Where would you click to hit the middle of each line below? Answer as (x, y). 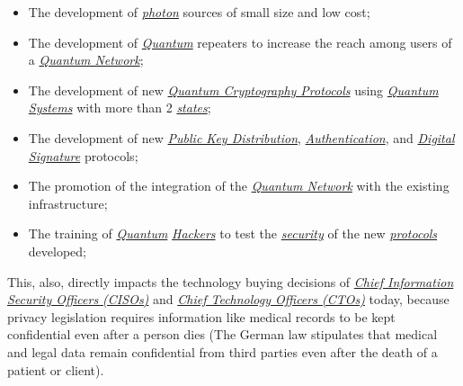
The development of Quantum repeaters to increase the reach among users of (240, 42)
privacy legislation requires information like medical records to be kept (201, 316)
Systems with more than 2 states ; (120, 108)
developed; (57, 251)
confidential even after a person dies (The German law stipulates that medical (223, 334)
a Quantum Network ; (86, 60)
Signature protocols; (83, 155)
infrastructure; (68, 203)
